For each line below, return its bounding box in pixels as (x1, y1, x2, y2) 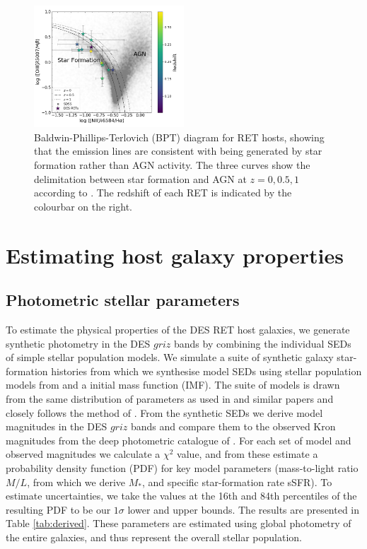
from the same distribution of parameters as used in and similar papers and (6, 391, 334, 406)
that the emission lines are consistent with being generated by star (34, 143, 322, 158)
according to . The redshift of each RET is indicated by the (34, 185, 292, 200)
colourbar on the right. (34, 199, 132, 213)
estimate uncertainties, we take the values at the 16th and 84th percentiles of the (6, 488, 357, 503)
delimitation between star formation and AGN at (34, 171, 247, 186)
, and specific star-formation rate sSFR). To (141, 474, 332, 489)
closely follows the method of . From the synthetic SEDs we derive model (6, 405, 323, 420)
